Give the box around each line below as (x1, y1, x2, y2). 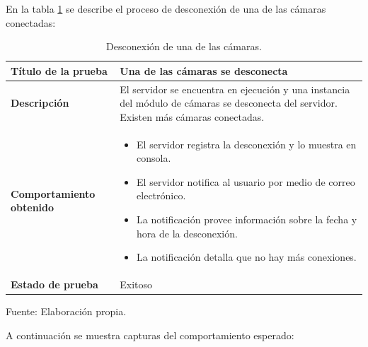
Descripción (11, 95, 69, 110)
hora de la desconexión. (137, 225, 238, 240)
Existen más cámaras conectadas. (120, 109, 265, 124)
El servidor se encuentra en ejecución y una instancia (120, 81, 350, 96)
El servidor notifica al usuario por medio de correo (137, 174, 355, 189)
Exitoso (120, 277, 153, 292)
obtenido (11, 200, 54, 215)
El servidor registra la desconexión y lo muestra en (137, 136, 357, 151)
